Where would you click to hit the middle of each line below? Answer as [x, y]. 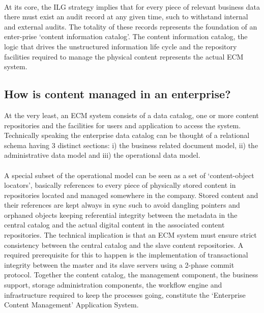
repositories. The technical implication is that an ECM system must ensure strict [130, 235]
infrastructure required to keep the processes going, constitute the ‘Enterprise [125, 294]
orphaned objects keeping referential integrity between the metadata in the [121, 215]
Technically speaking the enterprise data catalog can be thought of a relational [127, 135]
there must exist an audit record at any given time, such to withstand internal [126, 17]
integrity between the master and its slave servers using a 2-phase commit [119, 264]
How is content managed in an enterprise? [118, 94]
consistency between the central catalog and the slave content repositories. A [124, 245]
